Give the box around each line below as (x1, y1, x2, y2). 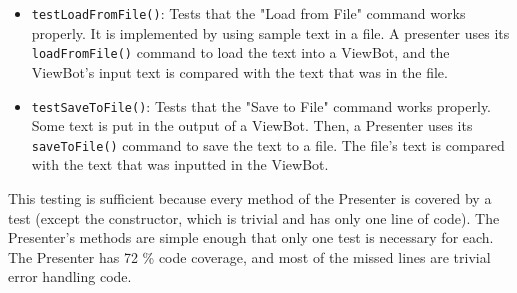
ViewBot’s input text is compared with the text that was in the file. (31, 61, 448, 82)
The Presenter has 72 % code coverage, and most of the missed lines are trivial (8, 246, 491, 267)
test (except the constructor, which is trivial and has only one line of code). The (8, 207, 500, 228)
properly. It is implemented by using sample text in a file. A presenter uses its (31, 22, 510, 43)
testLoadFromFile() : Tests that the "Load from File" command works (31, 3, 466, 23)
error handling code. (8, 266, 132, 287)
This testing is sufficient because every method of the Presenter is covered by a (8, 188, 492, 208)
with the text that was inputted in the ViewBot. (31, 154, 329, 175)
